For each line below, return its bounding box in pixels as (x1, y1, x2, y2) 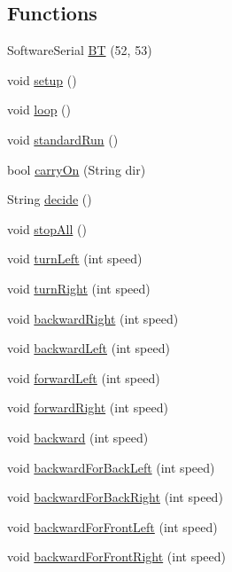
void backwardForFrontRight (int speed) (7, 547, 226, 566)
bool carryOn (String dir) (7, 160, 146, 178)
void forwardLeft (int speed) (7, 368, 160, 387)
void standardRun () (7, 129, 119, 148)
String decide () (7, 190, 92, 208)
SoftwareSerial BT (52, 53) (7, 41, 152, 59)
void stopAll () (7, 219, 87, 238)
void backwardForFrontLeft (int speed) (7, 517, 218, 536)
